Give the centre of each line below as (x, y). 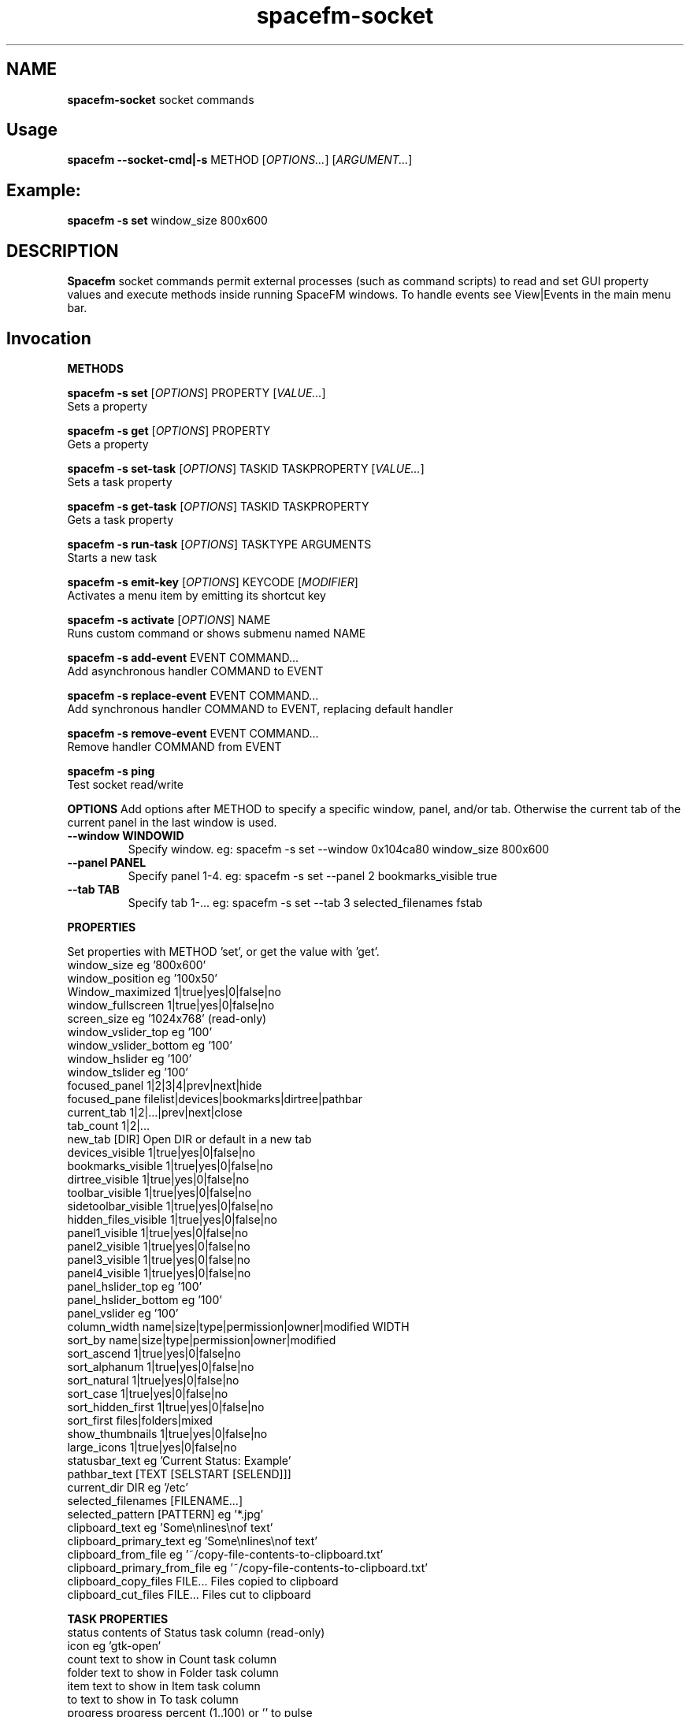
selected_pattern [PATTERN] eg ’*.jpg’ (165, 1514)
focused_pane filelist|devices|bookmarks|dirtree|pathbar (215, 1098)
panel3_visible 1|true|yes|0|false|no (159, 1259)
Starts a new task (112, 557)
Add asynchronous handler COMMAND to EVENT (195, 671)
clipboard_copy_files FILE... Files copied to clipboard (203, 1581)
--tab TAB (93, 889)
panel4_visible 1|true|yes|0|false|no (159, 1273)
